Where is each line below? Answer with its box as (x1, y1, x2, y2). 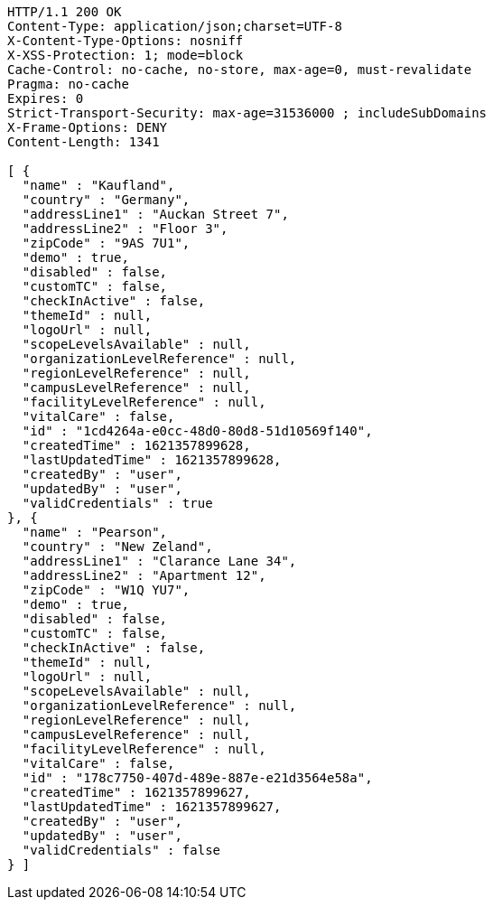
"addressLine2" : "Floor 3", (22, 221, 228, 236)
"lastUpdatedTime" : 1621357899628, (22, 453, 282, 467)
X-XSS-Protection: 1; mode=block (7, 48, 244, 62)
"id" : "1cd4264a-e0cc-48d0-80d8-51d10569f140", (22, 424, 373, 438)
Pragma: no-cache (7, 77, 129, 91)
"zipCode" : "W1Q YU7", (22, 583, 191, 597)
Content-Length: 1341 (7, 135, 160, 149)
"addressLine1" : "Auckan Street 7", (22, 207, 289, 221)
